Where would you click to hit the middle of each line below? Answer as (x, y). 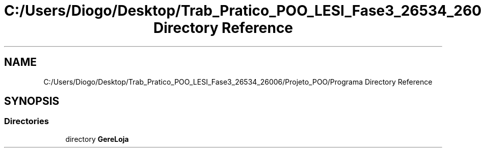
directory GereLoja (97, 139)
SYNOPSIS (32, 101)
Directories (26, 121)
